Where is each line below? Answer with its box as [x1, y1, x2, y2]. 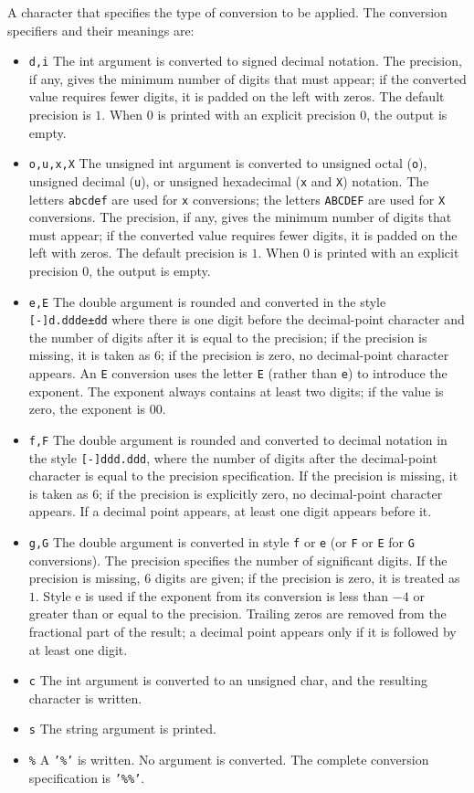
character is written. [28, 688, 142, 707]
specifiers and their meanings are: [7, 20, 195, 39]
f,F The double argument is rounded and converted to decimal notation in [28, 429, 448, 449]
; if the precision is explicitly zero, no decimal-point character [99, 483, 443, 502]
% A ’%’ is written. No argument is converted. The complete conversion [28, 750, 429, 769]
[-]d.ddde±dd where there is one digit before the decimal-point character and [28, 310, 465, 329]
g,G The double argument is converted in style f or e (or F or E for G [28, 533, 415, 551]
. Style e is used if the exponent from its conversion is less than [35, 586, 389, 605]
